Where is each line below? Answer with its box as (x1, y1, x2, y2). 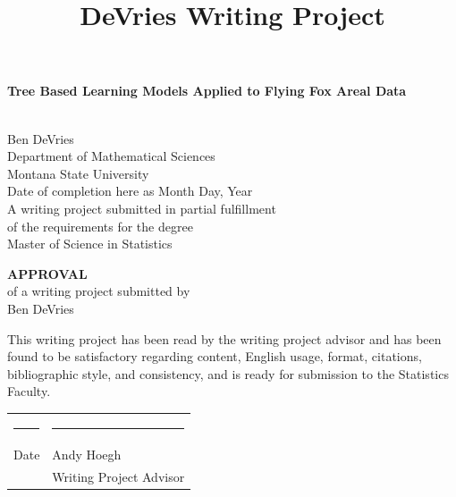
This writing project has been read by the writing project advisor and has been (7, 329, 442, 348)
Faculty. (7, 382, 51, 400)
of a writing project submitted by (7, 282, 190, 300)
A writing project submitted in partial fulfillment (7, 198, 276, 217)
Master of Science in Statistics (7, 234, 173, 253)
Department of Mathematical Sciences (7, 147, 215, 165)
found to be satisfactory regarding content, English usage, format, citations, (7, 347, 422, 366)
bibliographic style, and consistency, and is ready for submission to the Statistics (7, 364, 449, 383)
